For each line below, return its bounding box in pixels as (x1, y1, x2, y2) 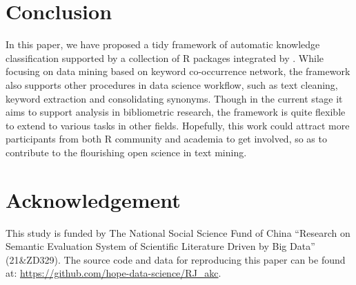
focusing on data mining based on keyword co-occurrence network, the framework (6, 64, 350, 78)
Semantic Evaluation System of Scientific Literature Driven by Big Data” (6, 239, 315, 253)
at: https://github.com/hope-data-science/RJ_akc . (6, 266, 221, 280)
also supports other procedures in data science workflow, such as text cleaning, (6, 77, 338, 92)
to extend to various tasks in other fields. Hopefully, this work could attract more (6, 118, 350, 132)
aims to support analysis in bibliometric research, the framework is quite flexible (6, 105, 346, 119)
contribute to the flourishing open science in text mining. (6, 145, 247, 159)
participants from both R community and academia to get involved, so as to (6, 131, 327, 146)
